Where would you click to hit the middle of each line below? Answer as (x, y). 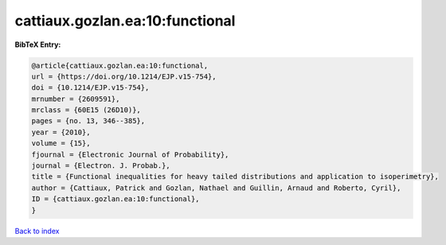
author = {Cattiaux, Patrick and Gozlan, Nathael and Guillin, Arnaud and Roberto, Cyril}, (216, 188)
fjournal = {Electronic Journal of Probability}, (130, 154)
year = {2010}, (61, 132)
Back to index (37, 231)
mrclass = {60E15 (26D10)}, (86, 110)
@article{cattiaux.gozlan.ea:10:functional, (120, 65)
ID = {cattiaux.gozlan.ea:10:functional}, (115, 199)
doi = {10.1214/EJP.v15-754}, (90, 88)
